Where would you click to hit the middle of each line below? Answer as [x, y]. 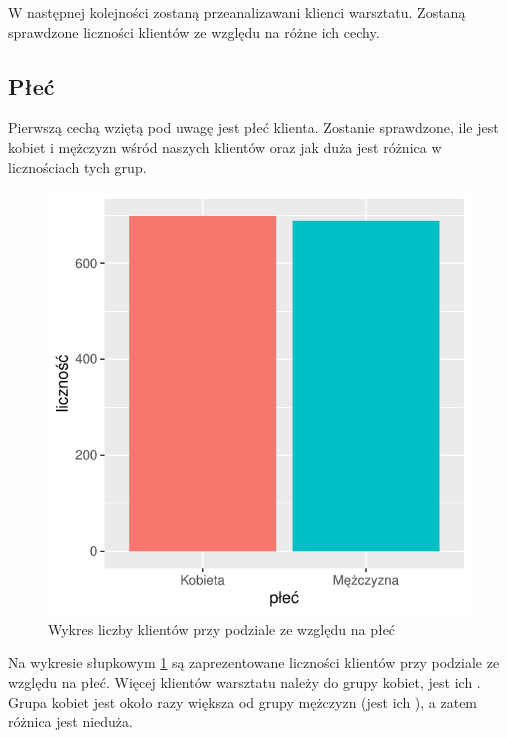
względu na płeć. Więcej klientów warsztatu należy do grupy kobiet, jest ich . [244, 681]
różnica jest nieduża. [70, 721]
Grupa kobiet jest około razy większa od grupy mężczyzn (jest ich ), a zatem [243, 701]
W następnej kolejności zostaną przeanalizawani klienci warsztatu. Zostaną [237, 12]
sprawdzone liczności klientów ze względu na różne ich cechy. [194, 31]
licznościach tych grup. [77, 166]
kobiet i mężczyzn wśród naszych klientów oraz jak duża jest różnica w [225, 146]
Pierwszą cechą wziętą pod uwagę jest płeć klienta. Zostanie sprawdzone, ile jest [253, 127]
